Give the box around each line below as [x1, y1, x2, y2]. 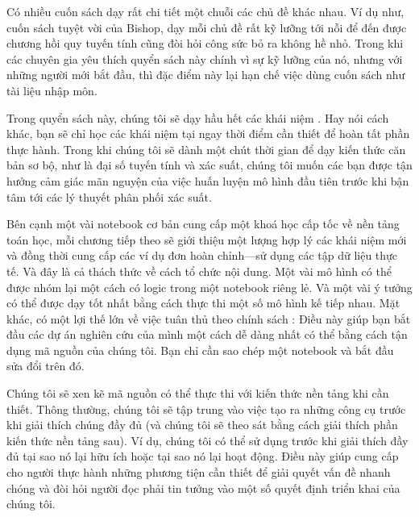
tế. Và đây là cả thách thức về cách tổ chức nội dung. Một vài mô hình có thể [6, 262, 392, 279]
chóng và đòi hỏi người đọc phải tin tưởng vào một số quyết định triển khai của [6, 479, 400, 496]
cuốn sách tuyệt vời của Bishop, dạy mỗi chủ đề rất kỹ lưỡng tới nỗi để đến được [6, 19, 407, 35]
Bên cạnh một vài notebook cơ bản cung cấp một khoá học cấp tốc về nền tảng [6, 215, 400, 232]
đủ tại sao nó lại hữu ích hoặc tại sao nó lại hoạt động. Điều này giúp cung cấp [6, 448, 399, 465]
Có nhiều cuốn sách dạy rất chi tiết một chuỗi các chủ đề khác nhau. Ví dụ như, [6, 3, 404, 19]
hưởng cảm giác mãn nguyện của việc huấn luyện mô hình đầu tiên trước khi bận [6, 172, 409, 189]
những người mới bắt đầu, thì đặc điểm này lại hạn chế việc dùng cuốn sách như [6, 66, 405, 83]
